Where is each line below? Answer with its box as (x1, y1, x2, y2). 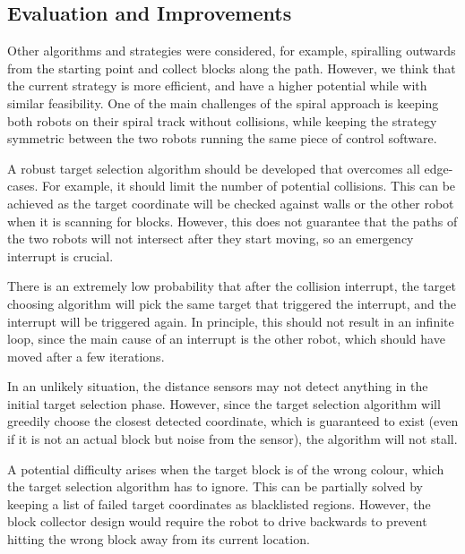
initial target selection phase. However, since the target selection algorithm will (7, 394, 441, 413)
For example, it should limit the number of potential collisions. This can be (42, 176, 456, 195)
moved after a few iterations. (7, 346, 165, 365)
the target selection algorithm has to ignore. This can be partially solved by (7, 477, 424, 496)
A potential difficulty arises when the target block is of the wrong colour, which (7, 459, 444, 478)
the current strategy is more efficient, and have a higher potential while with (7, 76, 427, 95)
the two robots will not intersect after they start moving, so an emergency (7, 229, 414, 248)
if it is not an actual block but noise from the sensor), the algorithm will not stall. (7, 430, 458, 448)
